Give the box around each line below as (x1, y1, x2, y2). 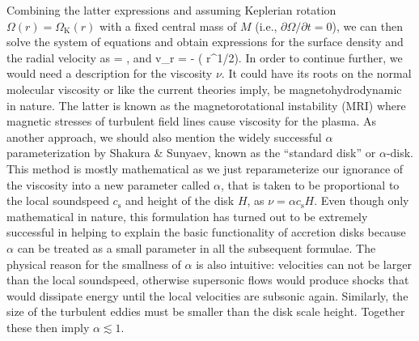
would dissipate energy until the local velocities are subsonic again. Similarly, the (6, 287, 408, 304)
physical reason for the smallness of (6, 255, 181, 272)
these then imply (6, 318, 90, 335)
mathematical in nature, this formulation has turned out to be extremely (6, 207, 368, 224)
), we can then (332, 17, 404, 34)
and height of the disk (125, 192, 235, 209)
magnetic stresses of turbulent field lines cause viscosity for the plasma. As (6, 113, 377, 130)
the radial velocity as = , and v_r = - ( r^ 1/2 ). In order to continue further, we (6, 49, 403, 66)
